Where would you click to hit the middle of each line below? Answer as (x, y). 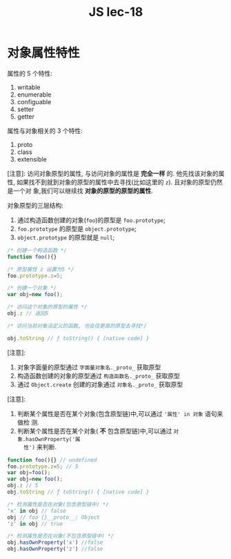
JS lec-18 (116, 12)
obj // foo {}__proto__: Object (53, 517)
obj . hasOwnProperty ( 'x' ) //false (55, 542)
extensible (32, 159)
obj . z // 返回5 (28, 314)
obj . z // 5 (23, 486)
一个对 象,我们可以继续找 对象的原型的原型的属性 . (83, 190)
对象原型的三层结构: (36, 205)
